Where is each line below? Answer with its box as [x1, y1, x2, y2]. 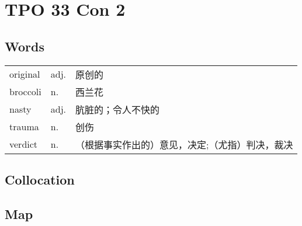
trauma [9, 120, 39, 134]
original [9, 67, 40, 81]
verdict [9, 137, 38, 151]
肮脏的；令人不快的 [75, 102, 159, 116]
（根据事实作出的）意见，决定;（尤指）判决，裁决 [75, 137, 293, 151]
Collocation [5, 170, 75, 188]
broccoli [9, 85, 41, 99]
